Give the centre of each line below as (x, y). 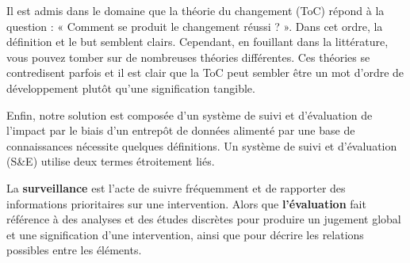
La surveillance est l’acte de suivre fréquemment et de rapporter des (176, 187)
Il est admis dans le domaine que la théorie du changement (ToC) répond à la (195, 10)
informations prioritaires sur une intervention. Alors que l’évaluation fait (186, 203)
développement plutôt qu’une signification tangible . (131, 88)
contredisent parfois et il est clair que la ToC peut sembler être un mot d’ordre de (205, 72)
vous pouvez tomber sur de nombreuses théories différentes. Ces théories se (188, 57)
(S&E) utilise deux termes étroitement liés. (111, 161)
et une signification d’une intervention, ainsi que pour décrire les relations (185, 234)
